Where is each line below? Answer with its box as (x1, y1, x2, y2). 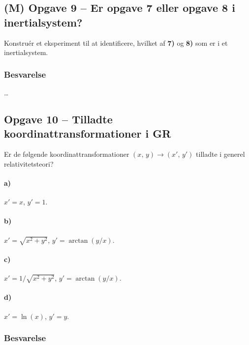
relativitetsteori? (4, 158, 54, 169)
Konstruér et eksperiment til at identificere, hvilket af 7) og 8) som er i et (4, 37, 228, 48)
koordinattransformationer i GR (4, 126, 171, 141)
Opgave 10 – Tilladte (4, 111, 113, 126)
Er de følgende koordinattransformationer (4, 149, 129, 159)
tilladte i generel (196, 149, 245, 159)
